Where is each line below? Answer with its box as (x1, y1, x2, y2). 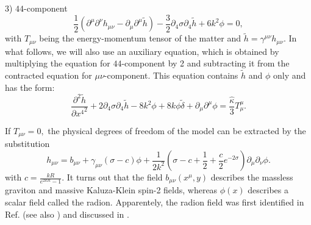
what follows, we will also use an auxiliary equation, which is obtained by (5, 45, 279, 57)
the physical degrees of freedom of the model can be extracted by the (48, 124, 306, 137)
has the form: (5, 80, 55, 93)
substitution (5, 137, 50, 150)
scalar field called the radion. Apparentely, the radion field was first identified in (5, 196, 304, 209)
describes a (248, 184, 288, 196)
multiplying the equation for (5, 57, 110, 70)
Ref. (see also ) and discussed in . (5, 207, 129, 220)
